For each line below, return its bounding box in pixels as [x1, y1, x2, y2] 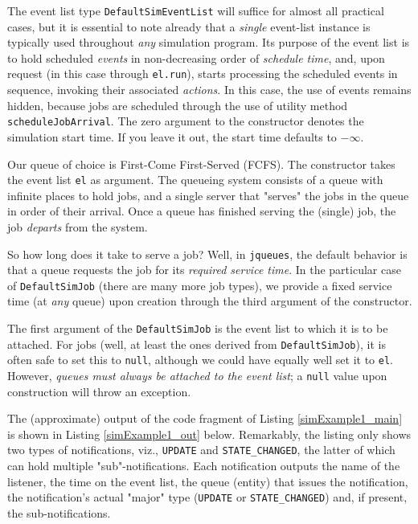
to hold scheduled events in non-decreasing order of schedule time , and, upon [7, 49, 385, 66]
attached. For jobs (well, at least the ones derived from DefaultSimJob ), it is [7, 335, 386, 352]
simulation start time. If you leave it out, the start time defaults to [7, 128, 337, 145]
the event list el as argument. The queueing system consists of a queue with [7, 171, 383, 188]
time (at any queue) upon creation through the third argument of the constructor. [7, 293, 412, 309]
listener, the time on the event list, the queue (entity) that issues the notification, [7, 473, 408, 489]
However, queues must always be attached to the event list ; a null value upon [7, 367, 387, 384]
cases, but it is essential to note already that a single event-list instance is [7, 18, 371, 35]
